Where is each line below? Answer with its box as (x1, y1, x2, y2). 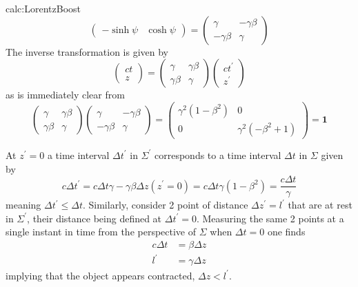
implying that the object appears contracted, (6, 268, 195, 282)
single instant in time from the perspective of (6, 224, 197, 239)
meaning (6, 198, 41, 212)
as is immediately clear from (6, 87, 125, 102)
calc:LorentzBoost (6, 1, 81, 15)
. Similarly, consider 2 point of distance (82, 198, 248, 212)
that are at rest (288, 198, 352, 212)
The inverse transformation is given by (6, 44, 169, 59)
